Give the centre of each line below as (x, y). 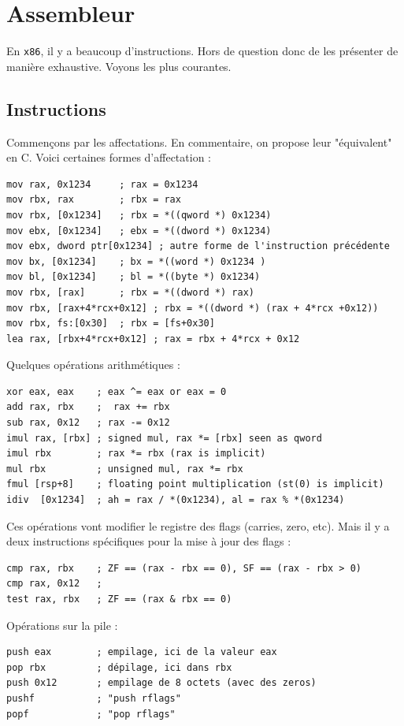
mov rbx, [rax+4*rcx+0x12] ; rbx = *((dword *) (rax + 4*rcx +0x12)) (193, 308)
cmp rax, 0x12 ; (54, 584)
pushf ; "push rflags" (94, 698)
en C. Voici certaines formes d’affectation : (109, 157)
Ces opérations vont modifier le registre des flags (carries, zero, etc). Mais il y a (198, 525)
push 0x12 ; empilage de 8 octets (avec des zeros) (161, 683)
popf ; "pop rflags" (91, 714)
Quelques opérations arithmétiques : (93, 365)
